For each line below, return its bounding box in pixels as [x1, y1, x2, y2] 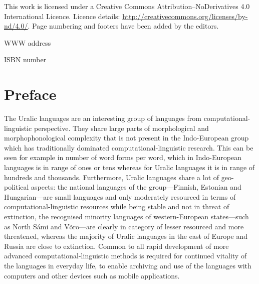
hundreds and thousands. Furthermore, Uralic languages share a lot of [4, 172, 219, 182]
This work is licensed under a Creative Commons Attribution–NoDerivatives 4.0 [4, 1, 250, 11]
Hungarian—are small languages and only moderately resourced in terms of [4, 191, 236, 202]
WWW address [4, 37, 51, 48]
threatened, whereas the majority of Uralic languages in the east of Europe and [4, 231, 247, 241]
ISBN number [4, 54, 47, 65]
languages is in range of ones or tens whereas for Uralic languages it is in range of [4, 162, 255, 173]
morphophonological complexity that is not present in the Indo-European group [4, 132, 249, 143]
